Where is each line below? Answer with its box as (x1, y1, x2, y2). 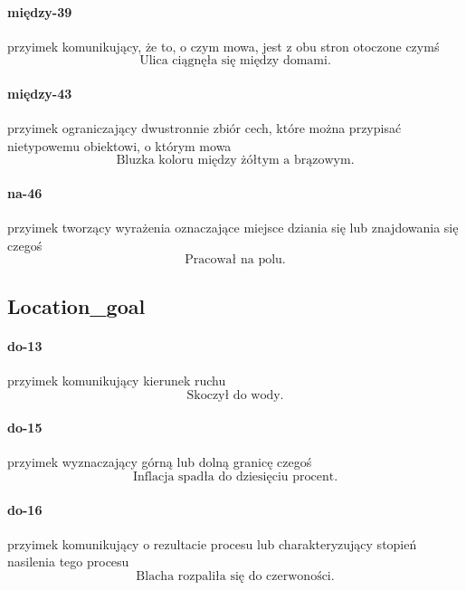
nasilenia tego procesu (7, 552, 129, 571)
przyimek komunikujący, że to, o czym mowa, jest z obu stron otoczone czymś (7, 36, 440, 55)
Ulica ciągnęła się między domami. (139, 54, 331, 68)
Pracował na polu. (185, 253, 286, 267)
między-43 (7, 83, 72, 102)
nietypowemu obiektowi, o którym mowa (7, 136, 232, 155)
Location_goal (7, 291, 146, 319)
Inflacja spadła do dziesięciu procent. (132, 470, 338, 483)
